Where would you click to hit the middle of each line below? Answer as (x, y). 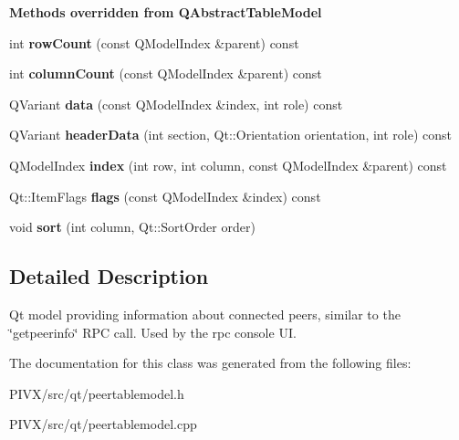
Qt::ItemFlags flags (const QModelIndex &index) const (165, 196)
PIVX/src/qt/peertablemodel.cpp (103, 424)
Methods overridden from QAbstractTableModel (166, 12)
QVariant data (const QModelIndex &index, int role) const (176, 104)
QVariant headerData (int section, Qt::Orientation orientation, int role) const (231, 135)
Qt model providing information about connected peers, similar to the (205, 314)
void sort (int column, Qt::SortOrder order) (132, 227)
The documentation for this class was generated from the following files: (210, 363)
